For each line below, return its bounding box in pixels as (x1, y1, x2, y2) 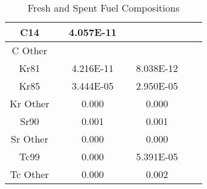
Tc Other (10, 167, 49, 181)
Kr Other (10, 96, 49, 110)
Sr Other (10, 132, 49, 146)
